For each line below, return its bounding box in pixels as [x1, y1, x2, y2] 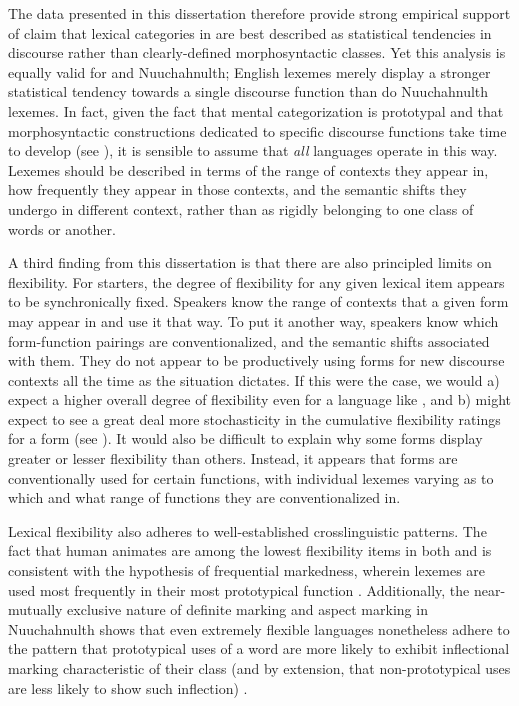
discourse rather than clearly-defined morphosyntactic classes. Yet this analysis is [8, 42, 506, 63]
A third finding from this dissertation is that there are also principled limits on [8, 252, 492, 273]
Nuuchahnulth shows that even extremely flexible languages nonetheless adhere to [8, 618, 510, 639]
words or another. [8, 218, 116, 239]
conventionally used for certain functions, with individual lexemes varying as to [8, 467, 494, 488]
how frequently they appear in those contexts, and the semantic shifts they [8, 179, 467, 200]
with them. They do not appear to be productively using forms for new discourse [8, 350, 505, 371]
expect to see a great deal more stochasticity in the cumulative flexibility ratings [8, 408, 501, 429]
